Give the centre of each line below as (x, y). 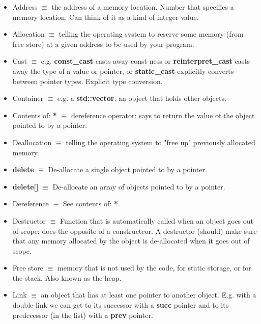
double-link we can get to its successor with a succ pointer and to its (121, 305)
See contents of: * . (91, 204)
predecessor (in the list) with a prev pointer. (83, 315)
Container (28, 98)
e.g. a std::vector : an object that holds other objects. (142, 98)
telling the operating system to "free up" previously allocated (161, 142)
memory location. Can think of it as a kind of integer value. (106, 17)
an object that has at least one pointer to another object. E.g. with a (149, 295)
